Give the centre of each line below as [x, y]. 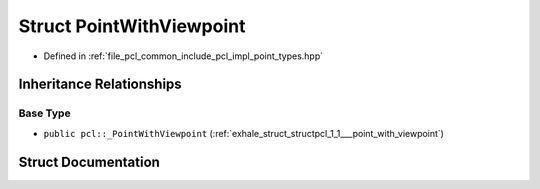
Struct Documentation [89, 161]
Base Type [44, 113]
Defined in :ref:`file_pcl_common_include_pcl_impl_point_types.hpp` [183, 56]
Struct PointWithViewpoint [132, 26]
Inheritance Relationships [100, 84]
